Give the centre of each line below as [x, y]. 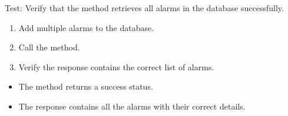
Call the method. [49, 47]
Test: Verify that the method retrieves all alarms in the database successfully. [144, 8]
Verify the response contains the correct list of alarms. [116, 66]
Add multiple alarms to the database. [86, 27]
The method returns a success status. [86, 86]
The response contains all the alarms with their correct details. [132, 106]
